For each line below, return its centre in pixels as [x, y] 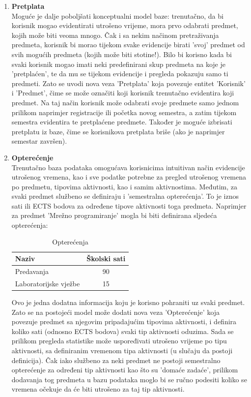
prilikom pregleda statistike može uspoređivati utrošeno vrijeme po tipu [119, 341]
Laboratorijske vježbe [47, 283]
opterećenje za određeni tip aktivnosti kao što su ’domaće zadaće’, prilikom [125, 370]
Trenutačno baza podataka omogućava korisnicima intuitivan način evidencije [128, 167]
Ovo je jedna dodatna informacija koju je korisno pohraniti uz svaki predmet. [128, 302]
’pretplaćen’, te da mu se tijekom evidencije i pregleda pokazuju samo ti [120, 74]
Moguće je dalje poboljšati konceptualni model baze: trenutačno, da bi [117, 15]
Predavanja [32, 271]
